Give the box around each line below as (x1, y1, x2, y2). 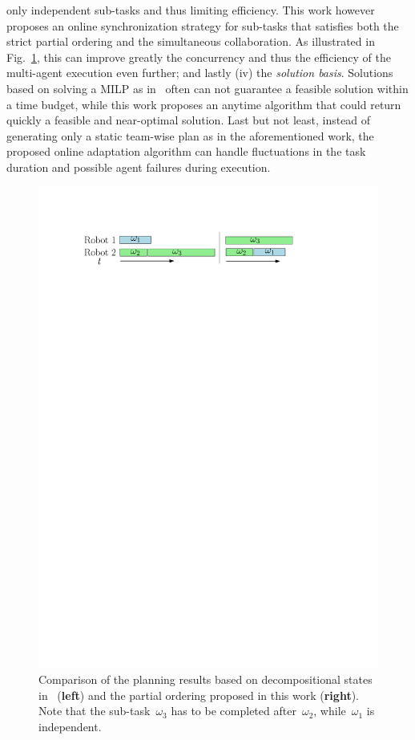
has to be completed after (171, 702, 296, 719)
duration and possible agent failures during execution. (6, 158, 271, 175)
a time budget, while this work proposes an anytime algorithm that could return (6, 96, 401, 112)
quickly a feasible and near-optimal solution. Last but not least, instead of (6, 112, 371, 128)
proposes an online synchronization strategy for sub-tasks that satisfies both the (6, 17, 399, 34)
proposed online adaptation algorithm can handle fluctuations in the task (6, 143, 366, 160)
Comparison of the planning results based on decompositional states (38, 671, 373, 688)
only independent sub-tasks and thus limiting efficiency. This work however (6, 2, 375, 18)
